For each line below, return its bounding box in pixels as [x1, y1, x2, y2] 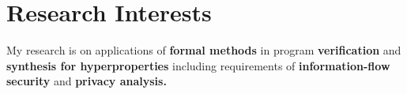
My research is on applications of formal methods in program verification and [6, 42, 401, 58]
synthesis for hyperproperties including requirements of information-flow [6, 57, 390, 73]
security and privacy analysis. [6, 73, 167, 89]
